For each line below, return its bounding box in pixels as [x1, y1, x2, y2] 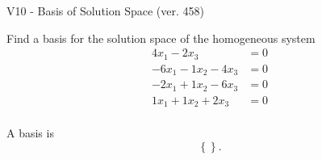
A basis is [6, 124, 54, 141]
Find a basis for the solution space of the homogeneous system [6, 29, 316, 46]
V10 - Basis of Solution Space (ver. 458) [6, 2, 204, 19]
